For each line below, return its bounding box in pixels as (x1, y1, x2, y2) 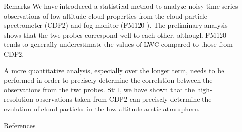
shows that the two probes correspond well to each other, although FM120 (4, 29, 227, 40)
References (4, 120, 36, 130)
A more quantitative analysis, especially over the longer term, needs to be (4, 65, 224, 75)
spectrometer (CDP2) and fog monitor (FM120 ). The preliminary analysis (4, 20, 228, 30)
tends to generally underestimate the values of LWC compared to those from (4, 39, 233, 49)
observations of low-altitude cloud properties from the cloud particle (4, 10, 207, 21)
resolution (4, 94, 34, 104)
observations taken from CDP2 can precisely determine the (35, 94, 212, 104)
